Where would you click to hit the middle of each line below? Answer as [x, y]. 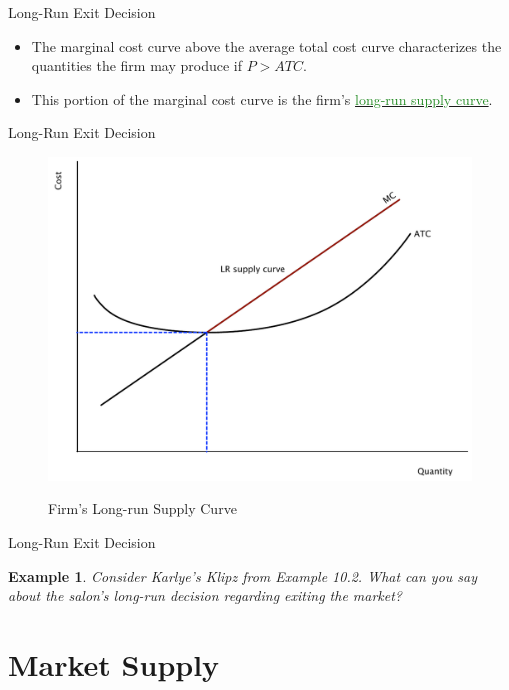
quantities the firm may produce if [136, 65]
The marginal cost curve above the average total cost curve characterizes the [266, 45]
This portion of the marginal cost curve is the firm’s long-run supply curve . [262, 98]
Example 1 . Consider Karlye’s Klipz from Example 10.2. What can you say [243, 575]
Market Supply [114, 663]
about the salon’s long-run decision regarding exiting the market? [205, 595]
